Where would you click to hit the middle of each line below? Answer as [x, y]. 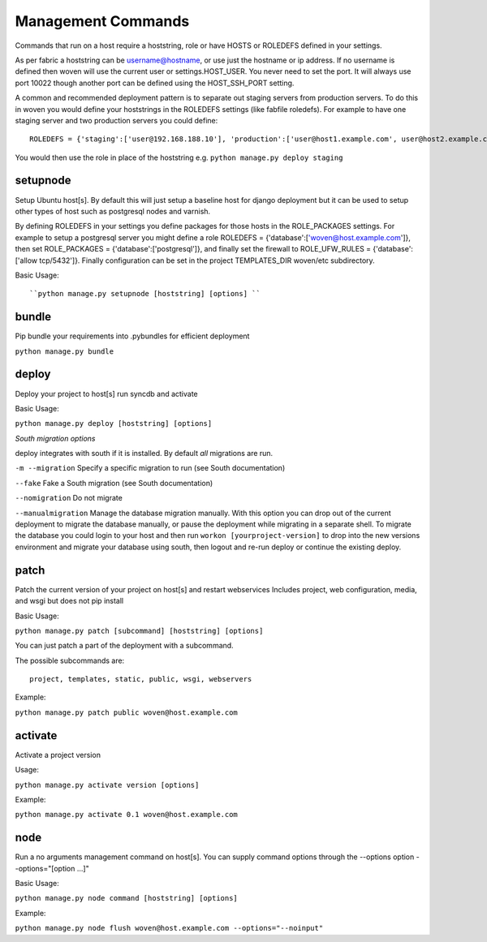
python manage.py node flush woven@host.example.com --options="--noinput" [169, 928]
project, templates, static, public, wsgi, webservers [141, 679]
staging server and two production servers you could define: [116, 120]
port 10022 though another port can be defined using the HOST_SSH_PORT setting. [155, 83]
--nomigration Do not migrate [69, 498]
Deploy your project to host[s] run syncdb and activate [106, 394]
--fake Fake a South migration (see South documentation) [114, 483]
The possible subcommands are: [70, 660]
